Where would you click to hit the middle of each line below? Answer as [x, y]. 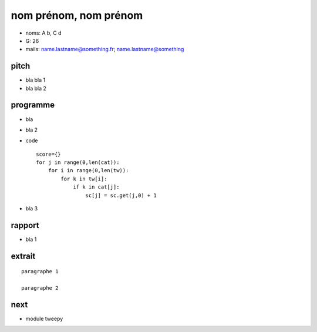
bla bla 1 [36, 80]
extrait [23, 256]
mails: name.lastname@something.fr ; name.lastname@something [105, 49]
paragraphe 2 [40, 288]
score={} [48, 154]
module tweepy [44, 319]
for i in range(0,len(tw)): [88, 171]
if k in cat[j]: [96, 187]
